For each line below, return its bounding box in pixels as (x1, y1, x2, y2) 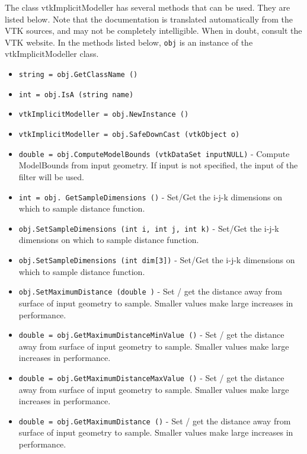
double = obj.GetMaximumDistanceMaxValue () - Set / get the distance (18, 371, 284, 383)
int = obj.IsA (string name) (18, 90, 134, 99)
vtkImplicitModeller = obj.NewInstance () (18, 110, 189, 119)
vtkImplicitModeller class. (5, 47, 99, 60)
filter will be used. (18, 170, 84, 183)
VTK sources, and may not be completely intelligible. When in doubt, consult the (5, 24, 302, 37)
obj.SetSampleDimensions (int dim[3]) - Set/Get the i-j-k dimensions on (18, 254, 295, 266)
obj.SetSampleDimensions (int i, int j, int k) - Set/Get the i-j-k (18, 222, 279, 234)
